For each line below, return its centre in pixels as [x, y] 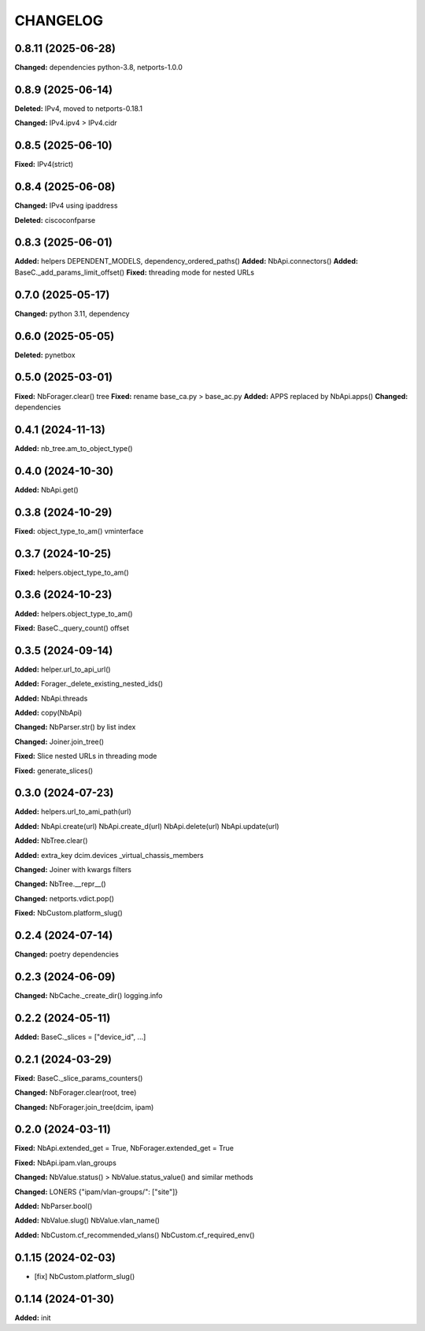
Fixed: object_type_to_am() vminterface [79, 531]
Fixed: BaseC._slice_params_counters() [79, 1078]
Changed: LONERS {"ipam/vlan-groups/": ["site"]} [96, 1192]
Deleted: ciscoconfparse [55, 220]
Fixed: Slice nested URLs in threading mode [86, 756]
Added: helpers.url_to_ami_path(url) [73, 812]
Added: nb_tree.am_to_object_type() [74, 448]
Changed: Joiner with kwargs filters [73, 869]
